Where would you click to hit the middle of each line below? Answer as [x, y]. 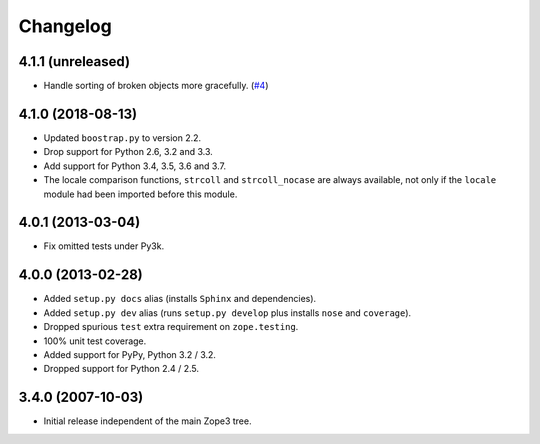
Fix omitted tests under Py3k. [104, 246]
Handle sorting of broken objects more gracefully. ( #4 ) [156, 86]
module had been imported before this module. [140, 194]
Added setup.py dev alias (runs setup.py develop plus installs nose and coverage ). [227, 312]
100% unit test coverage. [95, 341]
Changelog [65, 26]
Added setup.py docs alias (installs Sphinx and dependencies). [180, 299]
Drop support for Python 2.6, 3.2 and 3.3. [128, 152]
